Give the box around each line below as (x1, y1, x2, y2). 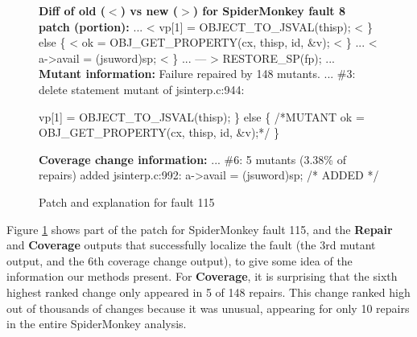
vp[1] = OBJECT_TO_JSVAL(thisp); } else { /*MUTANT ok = (39, 108, 365, 125)
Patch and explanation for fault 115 (39, 193, 215, 210)
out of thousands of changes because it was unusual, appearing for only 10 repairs (6, 299, 410, 316)
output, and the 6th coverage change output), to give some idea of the (6, 252, 353, 269)
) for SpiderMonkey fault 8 (192, 2, 346, 18)
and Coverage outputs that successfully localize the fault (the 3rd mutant (6, 236, 376, 253)
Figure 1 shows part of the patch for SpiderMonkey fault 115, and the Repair (6, 220, 393, 237)
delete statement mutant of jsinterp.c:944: (39, 80, 245, 97)
